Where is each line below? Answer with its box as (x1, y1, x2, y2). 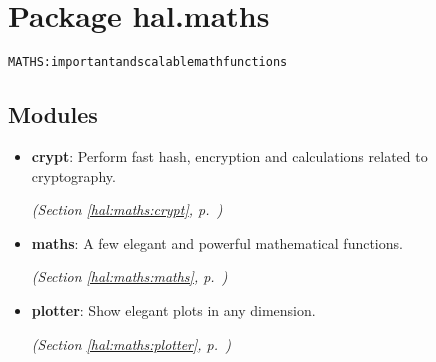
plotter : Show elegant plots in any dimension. (31, 299, 316, 320)
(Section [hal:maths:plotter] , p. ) (31, 333, 231, 354)
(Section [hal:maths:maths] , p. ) (31, 266, 228, 287)
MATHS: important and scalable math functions (8, 55, 288, 70)
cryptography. (31, 165, 116, 186)
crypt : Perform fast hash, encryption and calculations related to (31, 145, 428, 166)
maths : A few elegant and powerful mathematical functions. (31, 232, 403, 253)
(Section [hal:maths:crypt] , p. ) (31, 199, 223, 220)
